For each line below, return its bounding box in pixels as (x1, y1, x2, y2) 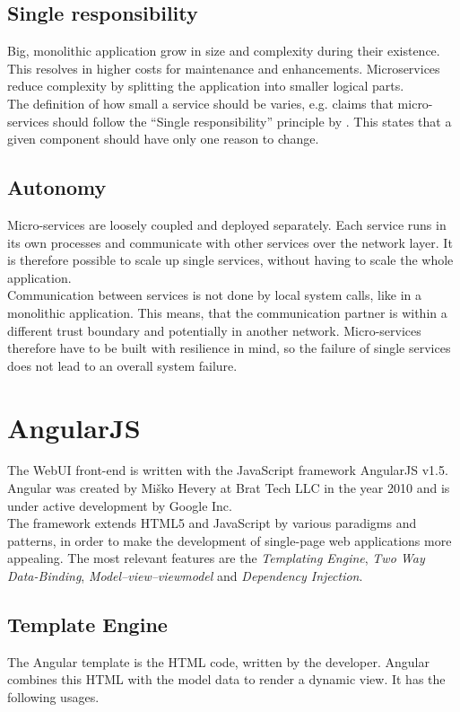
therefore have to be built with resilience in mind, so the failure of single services (7, 338, 451, 357)
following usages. (7, 687, 100, 706)
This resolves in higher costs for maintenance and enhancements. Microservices (7, 58, 440, 77)
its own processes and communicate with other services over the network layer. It (7, 233, 453, 251)
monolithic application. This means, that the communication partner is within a (7, 303, 447, 321)
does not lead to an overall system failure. (7, 356, 238, 374)
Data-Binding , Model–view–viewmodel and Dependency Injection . (7, 567, 363, 585)
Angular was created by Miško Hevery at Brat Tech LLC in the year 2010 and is (7, 479, 450, 497)
